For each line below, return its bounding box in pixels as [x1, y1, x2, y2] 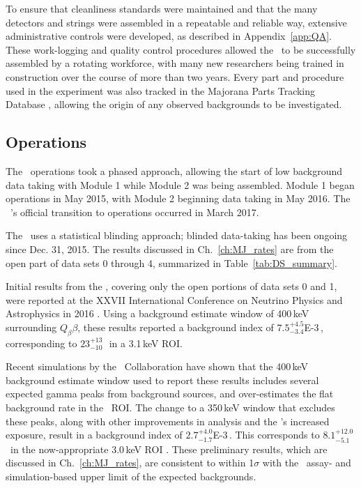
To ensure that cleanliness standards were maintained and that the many [6, 1, 318, 15]
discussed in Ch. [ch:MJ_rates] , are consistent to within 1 [6, 455, 254, 470]
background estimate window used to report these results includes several [6, 372, 319, 387]
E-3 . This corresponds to [213, 427, 320, 442]
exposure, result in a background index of [6, 427, 183, 442]
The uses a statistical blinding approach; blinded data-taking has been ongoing [6, 228, 348, 243]
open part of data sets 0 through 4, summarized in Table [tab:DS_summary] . [6, 255, 337, 270]
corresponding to [6, 335, 77, 350]
